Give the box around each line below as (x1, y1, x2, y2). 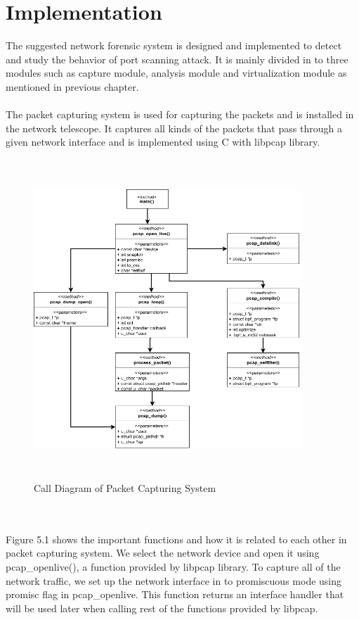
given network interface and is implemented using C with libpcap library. (6, 134, 320, 149)
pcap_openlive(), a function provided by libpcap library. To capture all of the (6, 559, 341, 574)
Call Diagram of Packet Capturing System (34, 481, 216, 495)
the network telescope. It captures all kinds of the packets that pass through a (6, 120, 342, 135)
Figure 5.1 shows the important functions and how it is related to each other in (6, 531, 347, 546)
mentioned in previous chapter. (6, 79, 139, 94)
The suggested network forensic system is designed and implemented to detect (6, 38, 342, 53)
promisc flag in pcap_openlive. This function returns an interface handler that (6, 587, 344, 602)
